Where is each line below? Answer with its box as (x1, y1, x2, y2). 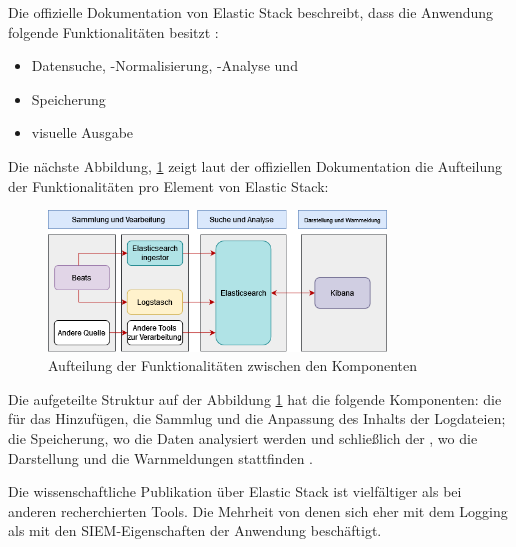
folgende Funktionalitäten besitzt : (8, 21, 219, 42)
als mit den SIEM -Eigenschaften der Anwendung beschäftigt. (8, 520, 382, 541)
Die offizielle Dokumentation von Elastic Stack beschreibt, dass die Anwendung (8, 2, 494, 22)
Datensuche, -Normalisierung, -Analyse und (31, 55, 298, 76)
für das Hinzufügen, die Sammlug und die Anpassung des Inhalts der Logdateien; (8, 408, 506, 429)
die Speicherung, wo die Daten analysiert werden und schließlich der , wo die (8, 428, 478, 449)
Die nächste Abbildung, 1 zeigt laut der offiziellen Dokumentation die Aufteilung (8, 155, 503, 176)
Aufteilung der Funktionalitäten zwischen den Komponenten (48, 355, 418, 376)
